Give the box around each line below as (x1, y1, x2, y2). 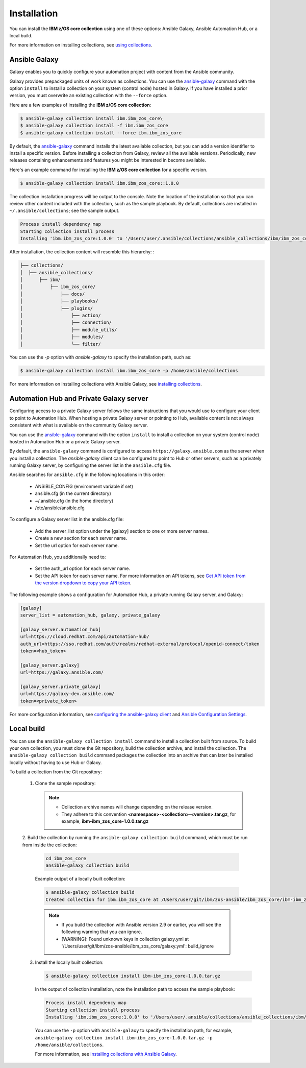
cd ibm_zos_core (45, 856, 87, 861)
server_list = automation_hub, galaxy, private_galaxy (20, 612, 160, 618)
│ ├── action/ (20, 312, 101, 318)
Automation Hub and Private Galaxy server (9, 394, 148, 403)
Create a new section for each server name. (35, 535, 127, 541)
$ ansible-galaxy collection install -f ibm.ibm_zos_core (20, 123, 168, 129)
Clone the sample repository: (35, 780, 96, 787)
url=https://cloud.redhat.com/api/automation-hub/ (20, 634, 150, 639)
